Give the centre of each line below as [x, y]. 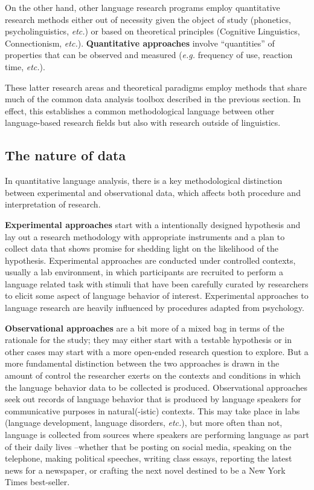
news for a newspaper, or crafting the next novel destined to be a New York [145, 470]
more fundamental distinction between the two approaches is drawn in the [142, 363]
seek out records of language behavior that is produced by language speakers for [153, 399]
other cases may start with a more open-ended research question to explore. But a [157, 351]
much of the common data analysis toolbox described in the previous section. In [153, 99]
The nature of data [66, 155]
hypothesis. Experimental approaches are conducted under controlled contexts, [150, 260]
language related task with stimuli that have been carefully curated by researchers [157, 283]
